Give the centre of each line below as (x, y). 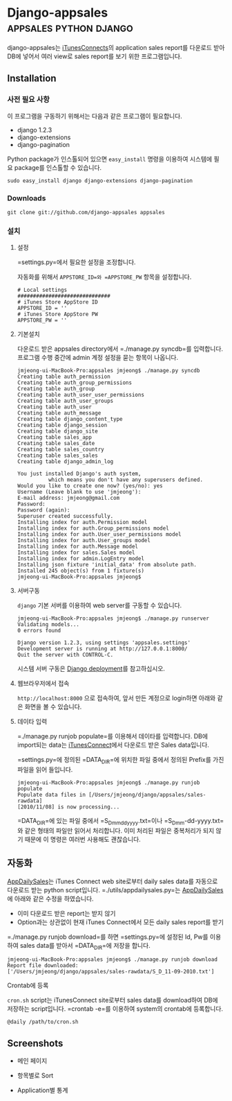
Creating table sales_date (56, 444)
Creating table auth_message (59, 413)
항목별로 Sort (35, 1075)
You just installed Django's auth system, (79, 474)
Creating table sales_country (61, 450)
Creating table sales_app (54, 437)
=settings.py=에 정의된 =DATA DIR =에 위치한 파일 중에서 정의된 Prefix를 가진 (120, 761)
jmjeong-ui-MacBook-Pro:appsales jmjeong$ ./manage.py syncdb (108, 371)
